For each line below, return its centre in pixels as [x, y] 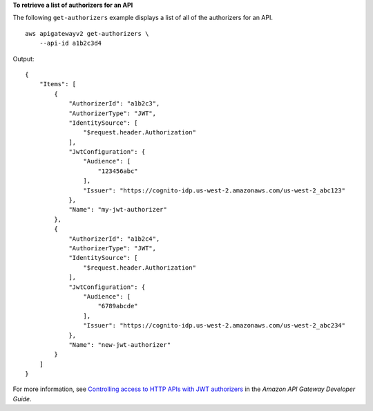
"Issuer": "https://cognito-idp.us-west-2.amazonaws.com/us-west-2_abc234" [214, 325]
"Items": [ [58, 84]
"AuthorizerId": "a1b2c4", [114, 239]
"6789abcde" [118, 306]
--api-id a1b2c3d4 [70, 43]
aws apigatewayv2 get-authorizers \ [87, 33]
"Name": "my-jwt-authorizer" [118, 210]
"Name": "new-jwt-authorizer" [120, 344]
